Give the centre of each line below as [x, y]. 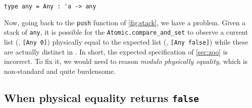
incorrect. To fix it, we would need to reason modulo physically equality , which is [126, 61]
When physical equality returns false [101, 97]
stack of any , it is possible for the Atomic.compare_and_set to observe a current [126, 32]
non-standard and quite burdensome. [60, 71]
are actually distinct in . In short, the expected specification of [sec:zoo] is [116, 51]
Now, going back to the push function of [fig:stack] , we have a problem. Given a [125, 22]
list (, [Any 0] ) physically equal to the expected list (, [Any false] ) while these [126, 41]
